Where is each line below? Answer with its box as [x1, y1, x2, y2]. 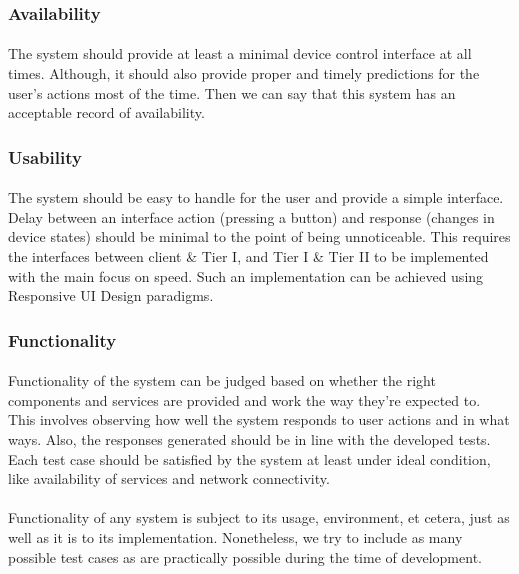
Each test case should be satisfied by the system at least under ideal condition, [8, 448, 491, 469]
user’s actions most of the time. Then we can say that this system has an [8, 82, 456, 103]
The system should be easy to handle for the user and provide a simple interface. [8, 187, 504, 208]
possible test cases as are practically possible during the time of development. [8, 546, 482, 567]
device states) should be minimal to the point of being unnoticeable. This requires [8, 226, 511, 247]
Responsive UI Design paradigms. [8, 285, 214, 306]
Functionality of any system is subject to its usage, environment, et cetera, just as [8, 507, 510, 528]
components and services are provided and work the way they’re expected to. [8, 389, 481, 410]
